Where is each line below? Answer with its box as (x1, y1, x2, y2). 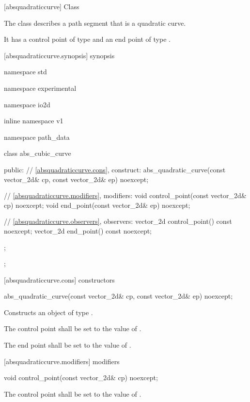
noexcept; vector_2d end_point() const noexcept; (4, 225, 152, 235)
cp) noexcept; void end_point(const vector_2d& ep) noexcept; (4, 200, 190, 210)
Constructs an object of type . (4, 307, 93, 317)
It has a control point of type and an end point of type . (4, 34, 171, 44)
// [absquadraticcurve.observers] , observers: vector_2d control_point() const (4, 216, 232, 226)
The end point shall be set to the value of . (4, 340, 131, 350)
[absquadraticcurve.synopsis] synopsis (4, 50, 115, 60)
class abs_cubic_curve (4, 148, 71, 158)
